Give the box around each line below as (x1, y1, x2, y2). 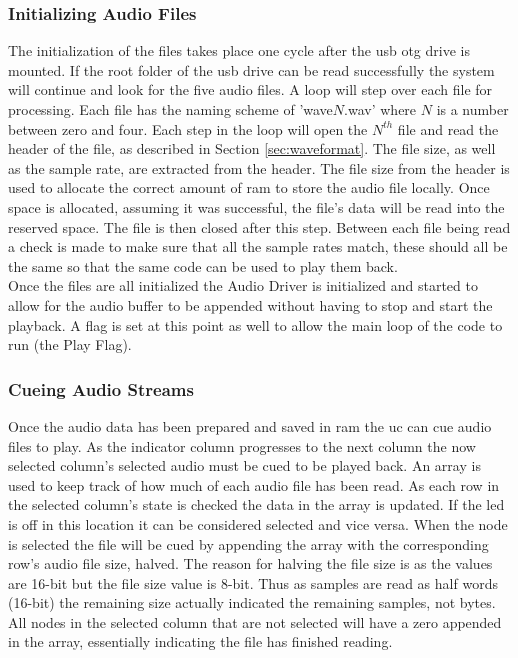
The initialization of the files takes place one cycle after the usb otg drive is (8, 40, 470, 61)
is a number (436, 99, 509, 119)
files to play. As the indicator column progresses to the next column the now (8, 435, 476, 456)
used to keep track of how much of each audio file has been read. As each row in (8, 474, 500, 495)
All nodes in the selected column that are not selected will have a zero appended (8, 611, 502, 632)
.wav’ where (344, 99, 417, 119)
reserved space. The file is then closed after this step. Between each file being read (8, 216, 511, 237)
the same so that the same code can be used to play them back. (8, 255, 398, 276)
